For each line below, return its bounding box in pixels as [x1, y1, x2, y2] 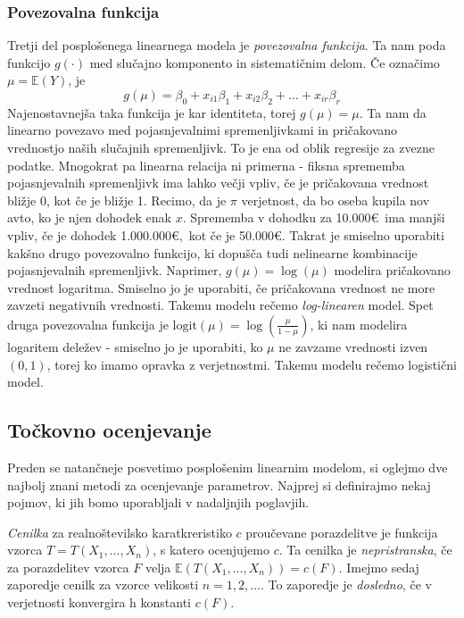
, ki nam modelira [310, 314, 408, 333]
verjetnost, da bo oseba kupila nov [241, 190, 430, 209]
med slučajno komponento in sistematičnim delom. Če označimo [89, 53, 440, 71]
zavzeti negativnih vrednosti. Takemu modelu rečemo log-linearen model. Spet [7, 296, 434, 314]
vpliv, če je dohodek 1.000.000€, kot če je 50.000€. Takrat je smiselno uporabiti [7, 225, 444, 244]
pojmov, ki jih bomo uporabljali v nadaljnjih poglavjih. [7, 493, 310, 512]
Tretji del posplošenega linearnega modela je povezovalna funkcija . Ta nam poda [7, 36, 446, 54]
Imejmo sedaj [346, 557, 419, 576]
